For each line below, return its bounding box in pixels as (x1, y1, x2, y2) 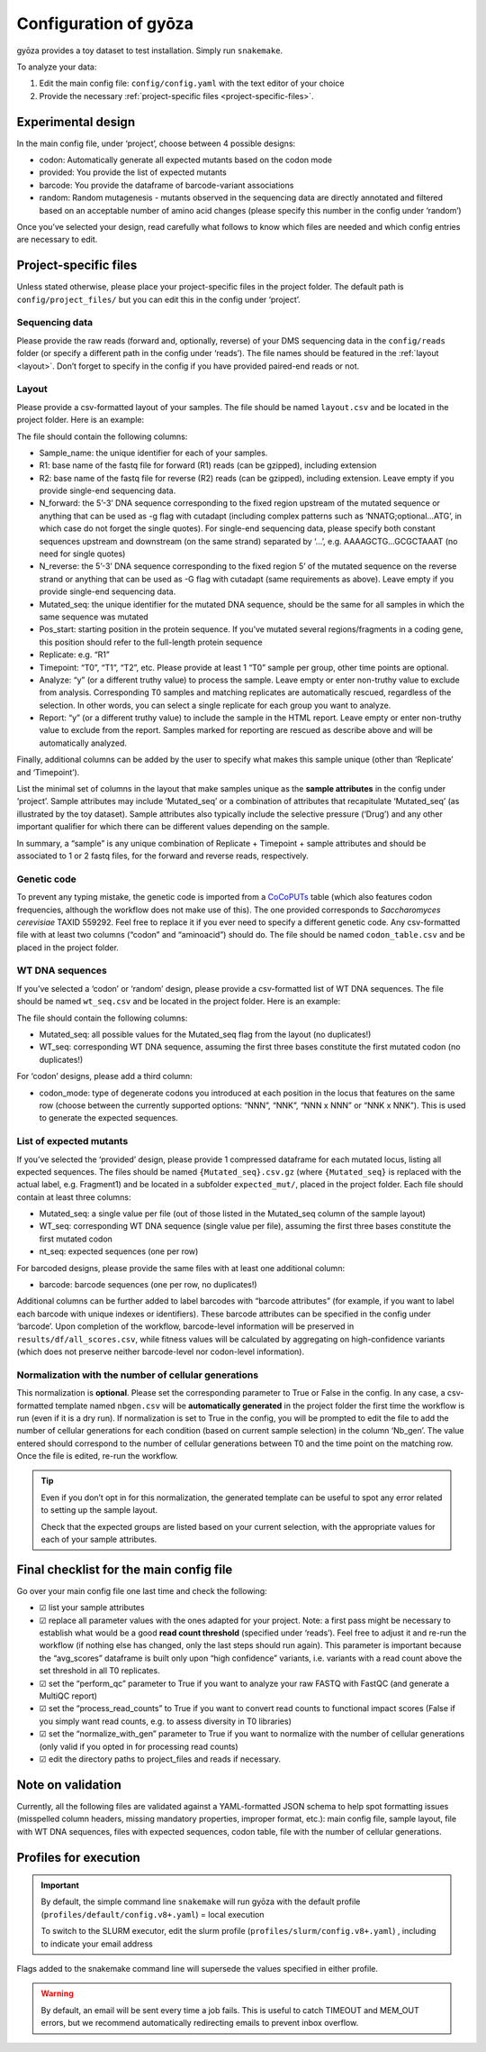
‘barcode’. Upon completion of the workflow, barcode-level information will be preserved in (16, 1321, 355, 1332)
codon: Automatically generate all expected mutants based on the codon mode (39, 154, 333, 166)
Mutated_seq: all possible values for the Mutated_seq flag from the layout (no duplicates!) (39, 1029, 372, 1040)
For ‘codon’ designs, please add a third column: (16, 1071, 193, 1082)
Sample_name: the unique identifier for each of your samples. (39, 447, 268, 458)
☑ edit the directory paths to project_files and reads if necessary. (39, 1754, 282, 1764)
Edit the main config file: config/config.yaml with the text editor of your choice (39, 78, 345, 89)
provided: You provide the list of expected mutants (39, 167, 227, 178)
